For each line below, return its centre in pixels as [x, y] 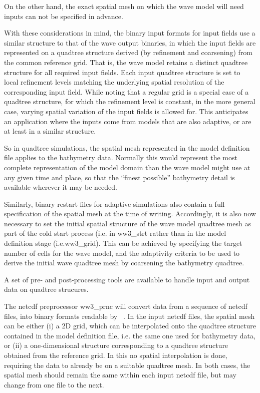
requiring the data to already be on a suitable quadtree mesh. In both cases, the [127, 365]
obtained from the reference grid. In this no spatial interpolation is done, [116, 355]
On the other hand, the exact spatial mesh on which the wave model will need [124, 6]
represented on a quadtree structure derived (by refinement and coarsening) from [128, 52]
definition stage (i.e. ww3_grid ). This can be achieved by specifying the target [123, 243]
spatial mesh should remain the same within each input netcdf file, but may [120, 375]
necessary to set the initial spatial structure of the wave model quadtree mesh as [127, 223]
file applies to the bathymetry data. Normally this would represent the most [121, 157]
